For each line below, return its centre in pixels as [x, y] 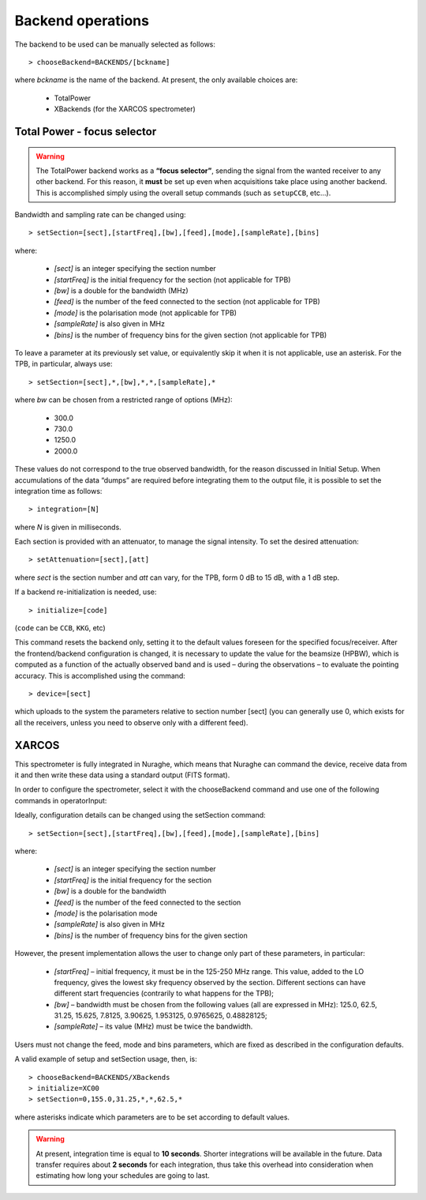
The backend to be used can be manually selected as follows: [115, 44]
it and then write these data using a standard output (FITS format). [122, 775]
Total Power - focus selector [86, 132]
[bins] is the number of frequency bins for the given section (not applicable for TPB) [191, 335]
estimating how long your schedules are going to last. [123, 1176]
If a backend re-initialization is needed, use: [86, 592]
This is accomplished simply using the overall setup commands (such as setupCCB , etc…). [183, 193]
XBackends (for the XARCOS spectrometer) [125, 109]
